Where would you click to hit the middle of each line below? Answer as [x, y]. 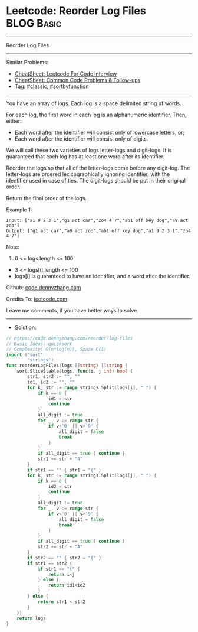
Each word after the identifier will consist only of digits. [81, 139]
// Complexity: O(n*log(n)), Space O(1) [57, 349]
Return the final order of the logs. [47, 198]
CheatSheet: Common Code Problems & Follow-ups [77, 80]
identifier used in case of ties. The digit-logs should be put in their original [96, 180]
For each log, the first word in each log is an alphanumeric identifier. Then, [96, 115]
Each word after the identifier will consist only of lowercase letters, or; [100, 132]
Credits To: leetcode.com [37, 299]
